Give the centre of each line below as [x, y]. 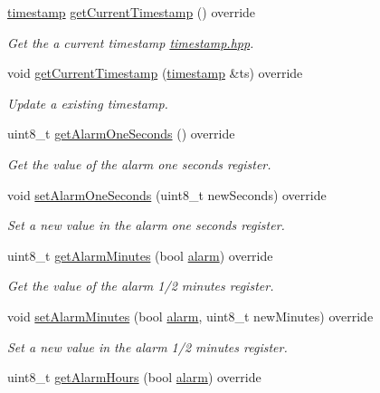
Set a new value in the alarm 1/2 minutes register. [147, 346]
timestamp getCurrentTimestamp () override [132, 12]
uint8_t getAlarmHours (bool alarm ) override [134, 377]
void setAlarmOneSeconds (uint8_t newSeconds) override [167, 194]
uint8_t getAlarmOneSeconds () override [121, 134]
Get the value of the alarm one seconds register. [139, 163]
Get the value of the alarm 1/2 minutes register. [141, 286]
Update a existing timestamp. [88, 103]
